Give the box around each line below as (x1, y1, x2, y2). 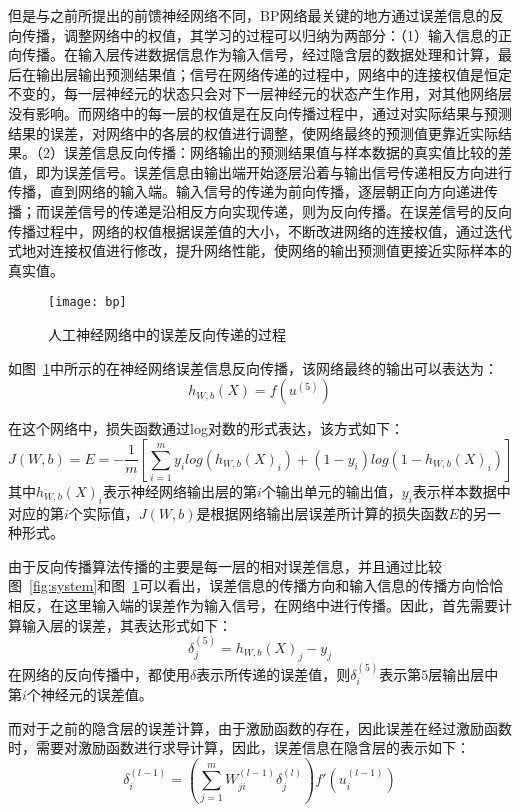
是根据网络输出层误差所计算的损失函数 (196, 502, 449, 523)
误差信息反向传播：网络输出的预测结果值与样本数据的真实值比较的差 (63, 142, 512, 163)
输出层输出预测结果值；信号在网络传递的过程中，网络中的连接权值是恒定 (35, 63, 512, 84)
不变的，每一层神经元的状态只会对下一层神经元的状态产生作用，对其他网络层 (8, 83, 512, 104)
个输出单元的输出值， (261, 480, 402, 501)
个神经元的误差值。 (26, 683, 153, 704)
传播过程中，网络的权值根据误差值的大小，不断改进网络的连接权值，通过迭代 (8, 220, 512, 241)
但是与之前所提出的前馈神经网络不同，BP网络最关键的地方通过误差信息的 (8, 5, 490, 25)
